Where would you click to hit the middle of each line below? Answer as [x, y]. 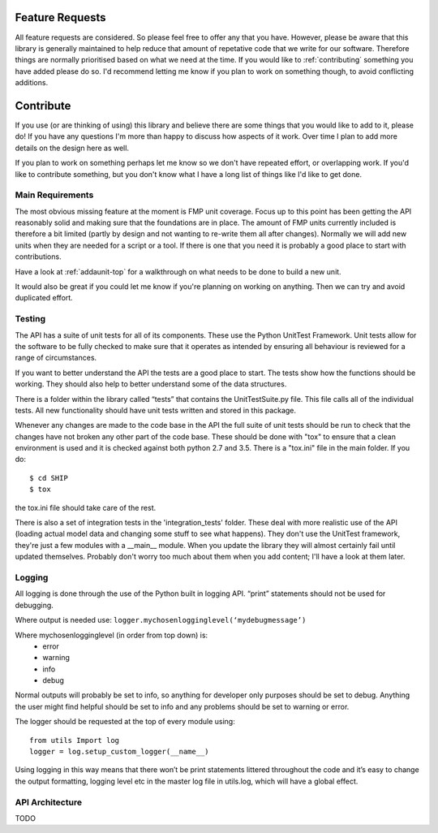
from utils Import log [75, 740]
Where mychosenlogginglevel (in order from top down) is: [112, 635]
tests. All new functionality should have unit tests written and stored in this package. [155, 410]
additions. [32, 83]
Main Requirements [54, 195]
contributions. [38, 257]
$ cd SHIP [49, 478]
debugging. [34, 605]
